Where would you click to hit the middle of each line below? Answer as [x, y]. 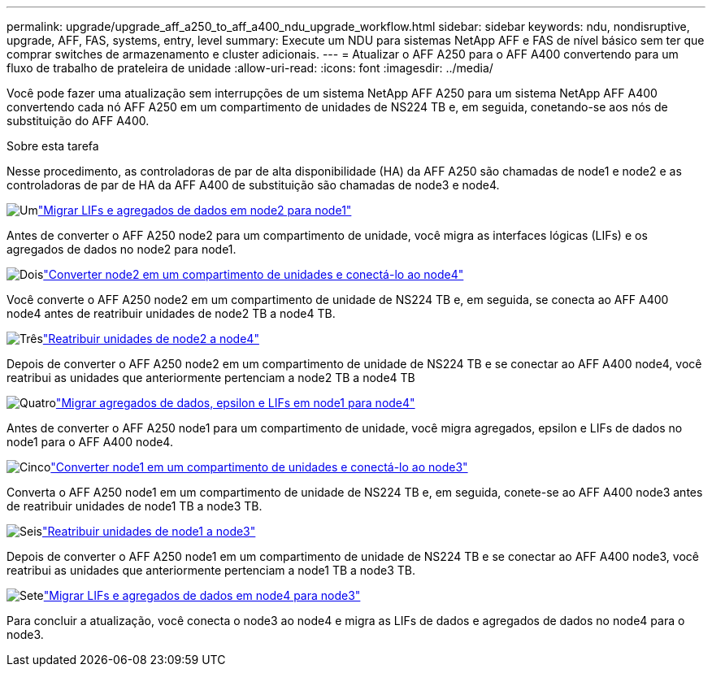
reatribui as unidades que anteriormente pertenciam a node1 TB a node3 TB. [211, 570]
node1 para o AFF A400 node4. [90, 442]
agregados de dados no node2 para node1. [122, 249]
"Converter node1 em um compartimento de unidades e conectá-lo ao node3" [259, 467]
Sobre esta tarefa [53, 146]
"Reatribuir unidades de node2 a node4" [151, 339]
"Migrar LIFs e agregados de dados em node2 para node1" [195, 210]
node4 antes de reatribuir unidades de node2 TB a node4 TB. [171, 313]
